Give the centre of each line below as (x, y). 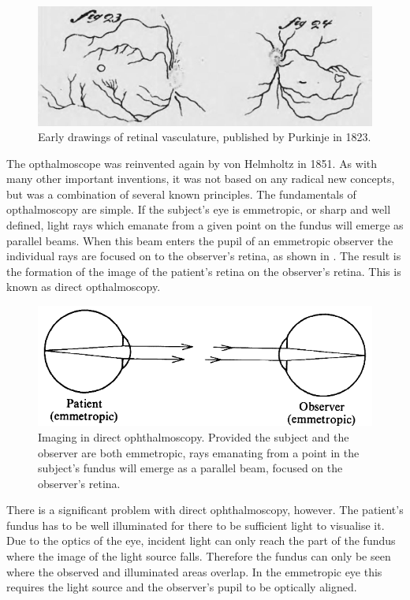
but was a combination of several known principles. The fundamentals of (181, 194)
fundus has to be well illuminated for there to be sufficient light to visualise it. (196, 525)
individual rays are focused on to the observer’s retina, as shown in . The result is (204, 256)
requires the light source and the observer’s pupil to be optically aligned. (182, 587)
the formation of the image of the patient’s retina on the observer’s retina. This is (204, 271)
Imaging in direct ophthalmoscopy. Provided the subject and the (194, 436)
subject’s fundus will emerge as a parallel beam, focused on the (190, 468)
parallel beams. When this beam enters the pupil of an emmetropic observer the (200, 240)
